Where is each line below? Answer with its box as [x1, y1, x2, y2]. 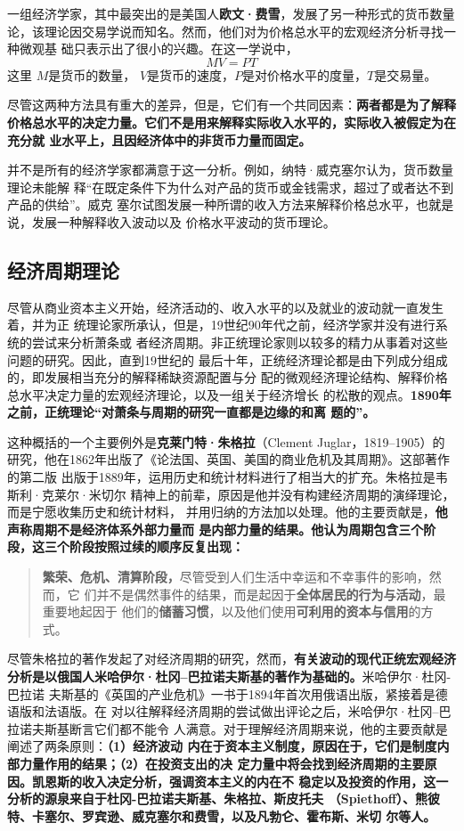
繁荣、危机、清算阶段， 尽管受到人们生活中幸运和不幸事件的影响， [42, 567, 429, 586]
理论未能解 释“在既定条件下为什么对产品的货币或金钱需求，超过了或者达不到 [7, 177, 454, 196]
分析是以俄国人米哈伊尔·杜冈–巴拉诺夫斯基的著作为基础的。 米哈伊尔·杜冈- [7, 667, 452, 686]
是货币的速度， [147, 65, 235, 84]
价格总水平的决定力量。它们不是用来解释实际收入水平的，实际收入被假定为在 [7, 112, 456, 131]
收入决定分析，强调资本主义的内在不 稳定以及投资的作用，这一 [81, 771, 449, 790]
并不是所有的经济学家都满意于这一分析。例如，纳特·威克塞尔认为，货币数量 [7, 160, 453, 179]
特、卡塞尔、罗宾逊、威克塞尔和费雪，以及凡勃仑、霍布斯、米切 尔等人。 [7, 806, 436, 825]
